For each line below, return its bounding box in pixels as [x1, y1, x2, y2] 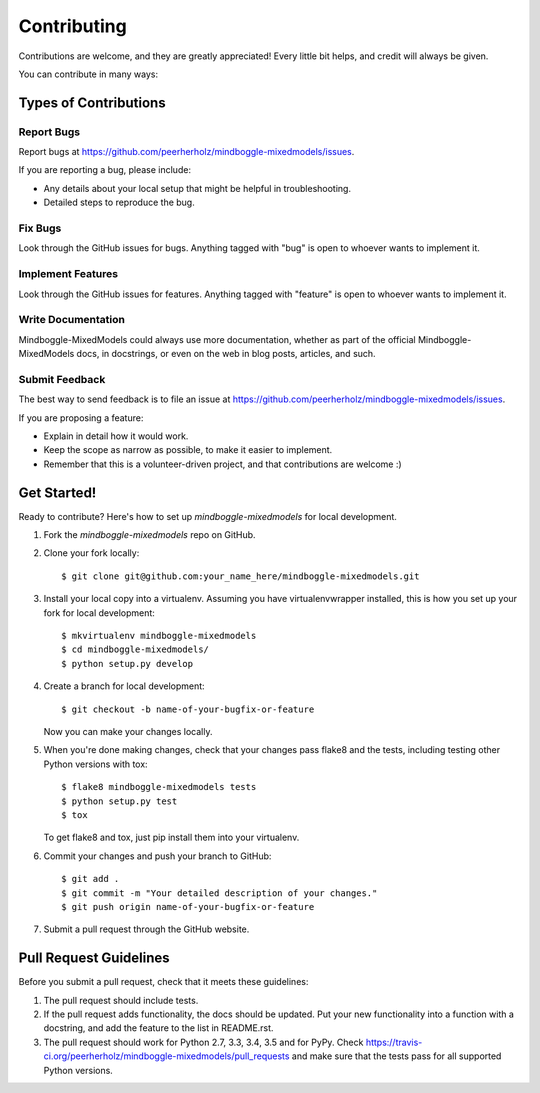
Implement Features [18, 267, 119, 281]
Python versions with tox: [43, 758, 149, 770]
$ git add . [61, 873, 120, 885]
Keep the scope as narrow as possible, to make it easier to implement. [43, 444, 333, 456]
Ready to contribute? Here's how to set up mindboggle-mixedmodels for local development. [18, 510, 397, 522]
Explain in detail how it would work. [43, 430, 189, 442]
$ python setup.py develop [61, 658, 194, 669]
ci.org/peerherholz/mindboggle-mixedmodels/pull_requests [43, 1050, 290, 1062]
